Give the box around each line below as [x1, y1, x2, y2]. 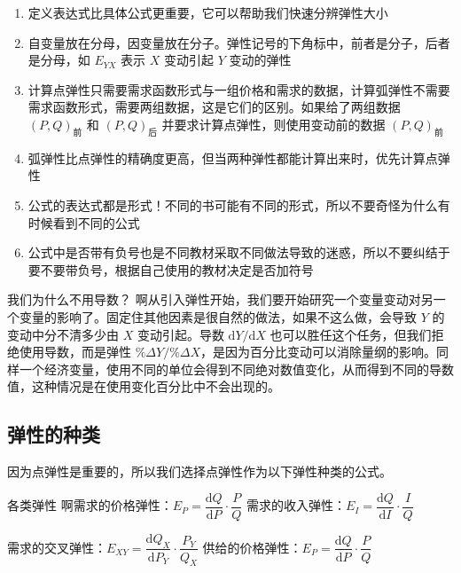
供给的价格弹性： [202, 538, 302, 556]
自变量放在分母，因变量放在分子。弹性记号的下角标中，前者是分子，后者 [27, 33, 450, 51]
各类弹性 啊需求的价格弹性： [7, 496, 173, 514]
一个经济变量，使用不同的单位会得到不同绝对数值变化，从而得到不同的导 [19, 359, 441, 378]
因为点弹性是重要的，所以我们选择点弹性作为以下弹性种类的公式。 [7, 462, 392, 481]
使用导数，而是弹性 [19, 342, 131, 361]
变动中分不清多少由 [7, 325, 119, 343]
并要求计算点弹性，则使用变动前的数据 [161, 114, 386, 133]
